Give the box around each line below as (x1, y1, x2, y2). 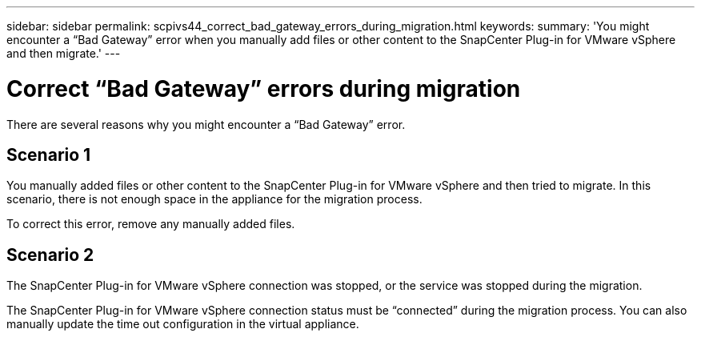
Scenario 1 (6, 144, 91, 165)
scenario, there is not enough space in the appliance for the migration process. (6, 192, 423, 207)
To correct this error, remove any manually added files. (6, 217, 295, 231)
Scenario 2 (6, 244, 94, 265)
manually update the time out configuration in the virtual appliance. (6, 317, 359, 331)
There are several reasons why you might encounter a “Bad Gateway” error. (6, 117, 406, 131)
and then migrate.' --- (6, 46, 121, 60)
